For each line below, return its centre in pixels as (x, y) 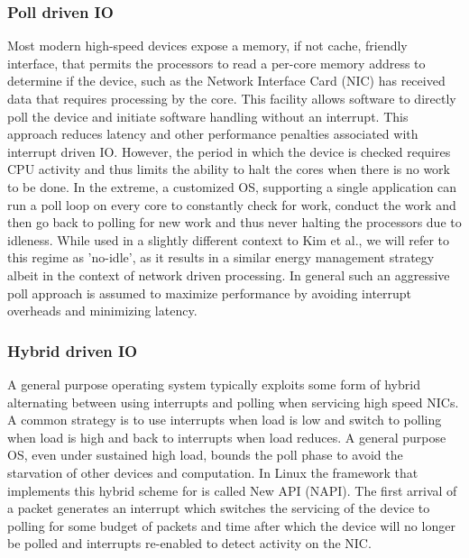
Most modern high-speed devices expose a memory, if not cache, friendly (207, 46)
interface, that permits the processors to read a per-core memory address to (216, 63)
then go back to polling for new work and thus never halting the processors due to (234, 222)
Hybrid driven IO (73, 350)
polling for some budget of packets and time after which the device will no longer (231, 525)
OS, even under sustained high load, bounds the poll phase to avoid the (205, 455)
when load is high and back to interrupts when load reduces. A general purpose (227, 437)
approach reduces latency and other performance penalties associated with (213, 134)
